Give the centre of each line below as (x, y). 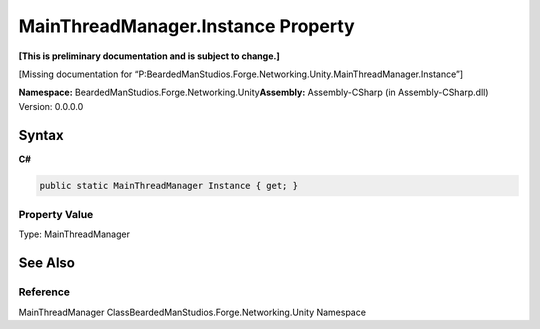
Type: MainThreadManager (74, 234)
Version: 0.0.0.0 (51, 106)
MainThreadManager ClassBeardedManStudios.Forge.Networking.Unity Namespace (192, 312)
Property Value (56, 214)
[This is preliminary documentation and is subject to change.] (149, 56)
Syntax (41, 135)
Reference (44, 292)
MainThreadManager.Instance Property (186, 26)
